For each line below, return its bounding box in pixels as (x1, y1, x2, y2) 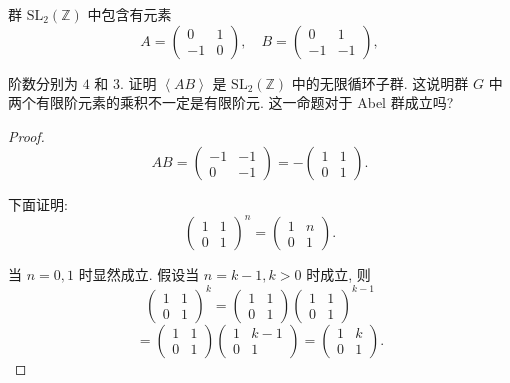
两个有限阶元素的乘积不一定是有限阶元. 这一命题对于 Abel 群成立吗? (8, 92, 454, 113)
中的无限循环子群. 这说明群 (291, 72, 469, 93)
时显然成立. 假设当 (78, 264, 200, 285)
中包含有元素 (87, 4, 172, 24)
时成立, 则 (306, 264, 371, 285)
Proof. (8, 125, 45, 146)
